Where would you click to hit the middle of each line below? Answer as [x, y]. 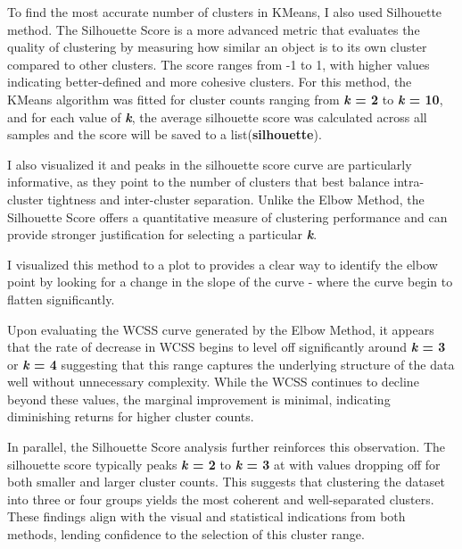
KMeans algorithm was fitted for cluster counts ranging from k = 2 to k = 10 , [225, 99]
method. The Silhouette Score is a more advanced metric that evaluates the [214, 29]
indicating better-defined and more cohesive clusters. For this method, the [210, 82]
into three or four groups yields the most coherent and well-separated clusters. [221, 499]
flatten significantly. [61, 299]
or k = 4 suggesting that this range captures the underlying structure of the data [231, 364]
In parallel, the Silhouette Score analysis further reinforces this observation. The [227, 447]
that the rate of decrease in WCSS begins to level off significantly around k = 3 [227, 347]
